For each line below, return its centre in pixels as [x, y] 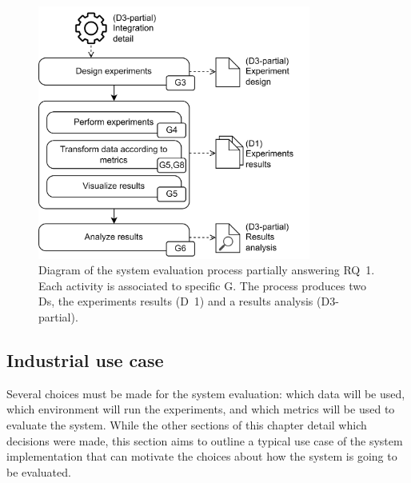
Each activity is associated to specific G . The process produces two [202, 285]
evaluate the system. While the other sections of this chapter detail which [187, 425]
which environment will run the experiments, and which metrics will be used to [201, 409]
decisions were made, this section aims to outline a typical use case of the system [205, 440]
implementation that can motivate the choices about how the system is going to [202, 456]
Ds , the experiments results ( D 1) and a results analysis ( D [184, 301]
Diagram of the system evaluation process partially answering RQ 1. [207, 270]
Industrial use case [85, 360]
